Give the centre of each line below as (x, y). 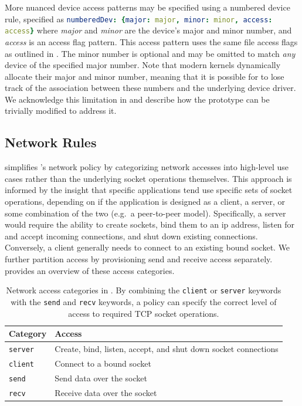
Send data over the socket (101, 378)
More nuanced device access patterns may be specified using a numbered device (147, 7)
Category (28, 334)
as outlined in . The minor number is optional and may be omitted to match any (150, 53)
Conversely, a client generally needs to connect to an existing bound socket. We (147, 247)
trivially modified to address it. (61, 111)
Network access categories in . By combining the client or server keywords (144, 290)
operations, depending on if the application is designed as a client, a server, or (145, 202)
